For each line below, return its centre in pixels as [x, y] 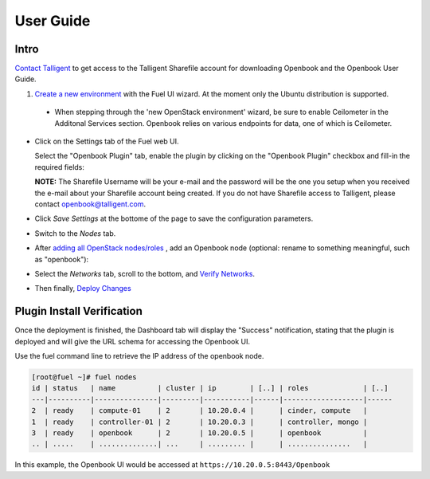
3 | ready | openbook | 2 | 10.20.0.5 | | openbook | [199, 433]
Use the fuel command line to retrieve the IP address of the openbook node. [139, 356]
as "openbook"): [62, 259]
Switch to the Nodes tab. [75, 233]
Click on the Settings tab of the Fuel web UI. [107, 141]
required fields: [60, 167]
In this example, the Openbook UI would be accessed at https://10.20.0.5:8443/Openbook [172, 465]
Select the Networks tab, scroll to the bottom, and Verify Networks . [145, 273]
